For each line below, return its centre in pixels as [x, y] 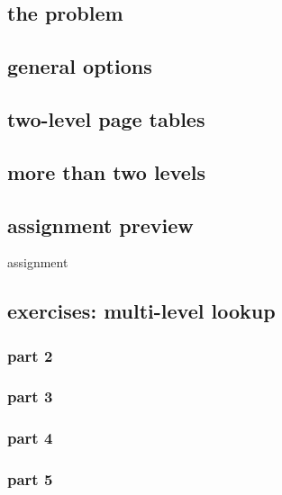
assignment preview [100, 225]
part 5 [30, 479]
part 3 [30, 396]
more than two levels [107, 171]
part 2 [30, 355]
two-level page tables [106, 118]
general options [80, 66]
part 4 [30, 438]
